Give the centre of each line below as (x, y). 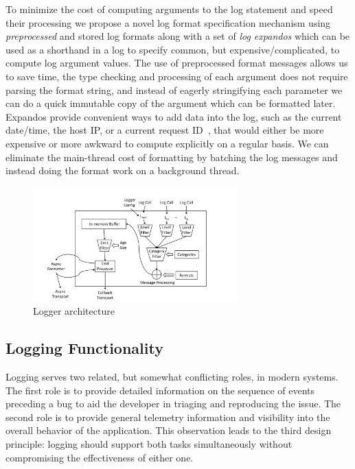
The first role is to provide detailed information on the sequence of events (160, 390)
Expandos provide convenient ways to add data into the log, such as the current (174, 116)
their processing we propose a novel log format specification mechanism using (168, 22)
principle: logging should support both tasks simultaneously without (149, 444)
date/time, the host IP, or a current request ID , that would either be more (165, 130)
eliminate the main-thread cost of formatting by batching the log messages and (172, 157)
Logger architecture (74, 311)
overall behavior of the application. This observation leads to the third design (169, 430)
